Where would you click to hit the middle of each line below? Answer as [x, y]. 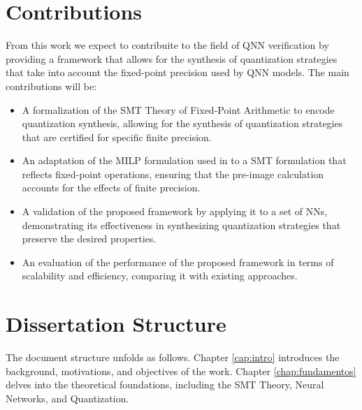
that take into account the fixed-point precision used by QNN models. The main [178, 72]
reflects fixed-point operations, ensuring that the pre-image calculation [173, 174]
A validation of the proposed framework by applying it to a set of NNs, [175, 211]
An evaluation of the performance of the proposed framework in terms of [178, 262]
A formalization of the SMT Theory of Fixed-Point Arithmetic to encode [178, 109]
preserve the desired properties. [89, 239]
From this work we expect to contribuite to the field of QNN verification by [167, 45]
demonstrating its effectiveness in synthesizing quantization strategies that [181, 225]
